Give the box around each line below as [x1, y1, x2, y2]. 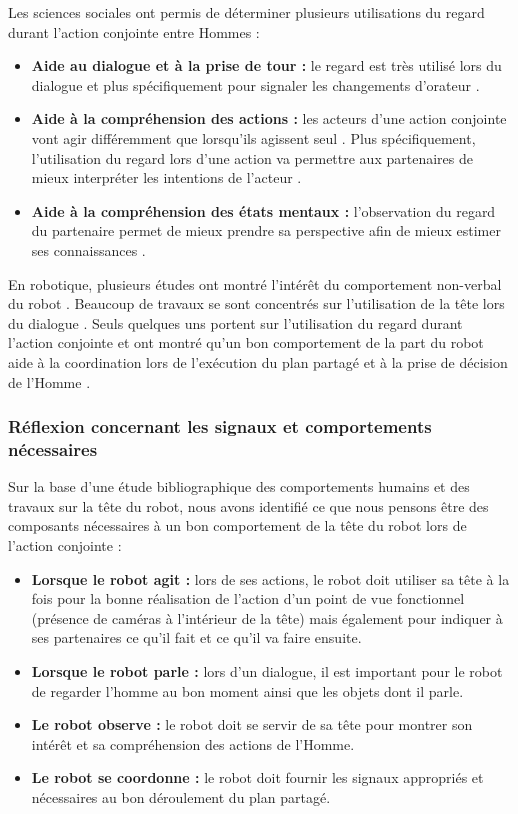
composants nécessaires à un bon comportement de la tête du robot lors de [8, 515, 467, 536]
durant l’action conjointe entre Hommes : [8, 21, 260, 42]
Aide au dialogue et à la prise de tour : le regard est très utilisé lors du [31, 55, 502, 76]
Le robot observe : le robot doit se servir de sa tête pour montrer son [31, 714, 473, 735]
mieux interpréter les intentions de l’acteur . [31, 167, 302, 188]
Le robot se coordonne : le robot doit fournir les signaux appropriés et [31, 767, 484, 788]
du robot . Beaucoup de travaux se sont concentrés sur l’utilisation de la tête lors [8, 293, 505, 314]
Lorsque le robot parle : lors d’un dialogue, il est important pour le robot [31, 660, 503, 681]
